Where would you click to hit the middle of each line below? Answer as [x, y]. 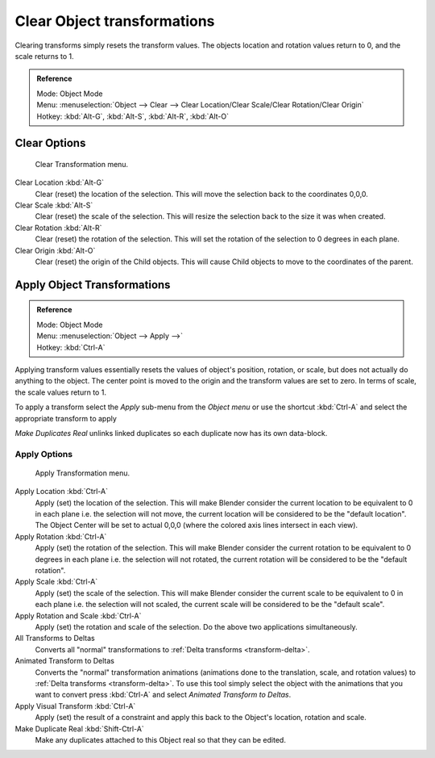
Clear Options [50, 143]
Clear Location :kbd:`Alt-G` [60, 182]
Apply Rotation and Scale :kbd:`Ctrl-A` [78, 616]
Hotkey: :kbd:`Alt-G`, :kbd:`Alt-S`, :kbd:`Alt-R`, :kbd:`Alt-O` [133, 116]
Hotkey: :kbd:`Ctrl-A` [71, 347]
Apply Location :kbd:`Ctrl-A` [62, 492]
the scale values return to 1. [60, 392]
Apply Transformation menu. [83, 473]
